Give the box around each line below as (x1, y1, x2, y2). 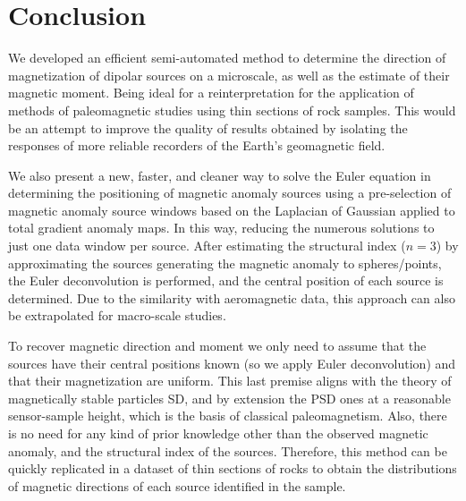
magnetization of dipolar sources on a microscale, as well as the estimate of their (8, 65, 450, 84)
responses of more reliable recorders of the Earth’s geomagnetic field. (8, 136, 386, 155)
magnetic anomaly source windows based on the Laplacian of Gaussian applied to (8, 200, 455, 219)
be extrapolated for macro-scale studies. (8, 306, 226, 325)
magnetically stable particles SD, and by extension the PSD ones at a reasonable (8, 388, 451, 407)
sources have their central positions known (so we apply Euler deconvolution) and (8, 353, 456, 372)
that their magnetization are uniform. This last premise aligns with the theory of (8, 371, 452, 390)
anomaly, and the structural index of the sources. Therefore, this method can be (8, 441, 447, 460)
